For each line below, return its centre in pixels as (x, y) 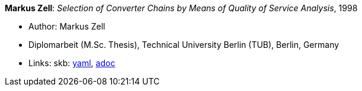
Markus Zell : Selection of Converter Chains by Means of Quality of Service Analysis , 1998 (181, 8)
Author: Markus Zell (67, 26)
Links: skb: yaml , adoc (72, 63)
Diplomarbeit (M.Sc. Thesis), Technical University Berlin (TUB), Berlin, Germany (184, 45)
